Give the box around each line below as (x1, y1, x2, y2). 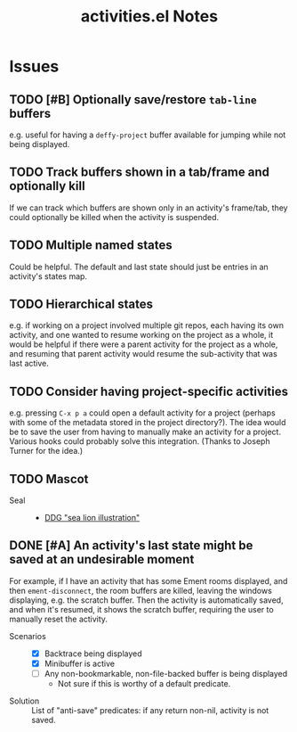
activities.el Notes (80, 6, 219, 27)
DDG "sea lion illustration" (44, 513, 140, 523)
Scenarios (9, 630, 46, 641)
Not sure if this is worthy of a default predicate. (57, 679, 231, 689)
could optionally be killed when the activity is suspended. (9, 211, 220, 222)
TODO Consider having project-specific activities (9, 383, 289, 399)
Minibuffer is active (44, 658, 116, 669)
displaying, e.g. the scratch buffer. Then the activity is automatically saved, (9, 595, 284, 605)
